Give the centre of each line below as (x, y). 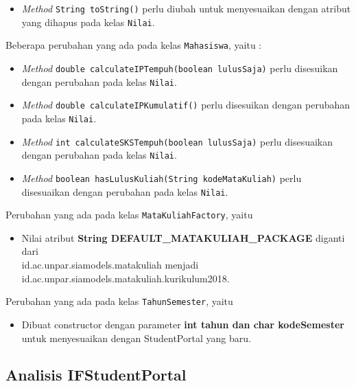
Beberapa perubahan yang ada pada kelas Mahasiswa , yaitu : (134, 45)
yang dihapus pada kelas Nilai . (88, 22)
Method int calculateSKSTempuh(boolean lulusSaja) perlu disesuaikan (177, 141)
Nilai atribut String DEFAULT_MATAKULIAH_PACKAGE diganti (183, 237)
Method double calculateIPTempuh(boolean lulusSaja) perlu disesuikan (180, 68)
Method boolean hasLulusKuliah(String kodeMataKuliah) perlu (162, 178)
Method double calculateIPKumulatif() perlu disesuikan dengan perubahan (186, 105)
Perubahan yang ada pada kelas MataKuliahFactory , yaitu (129, 215)
